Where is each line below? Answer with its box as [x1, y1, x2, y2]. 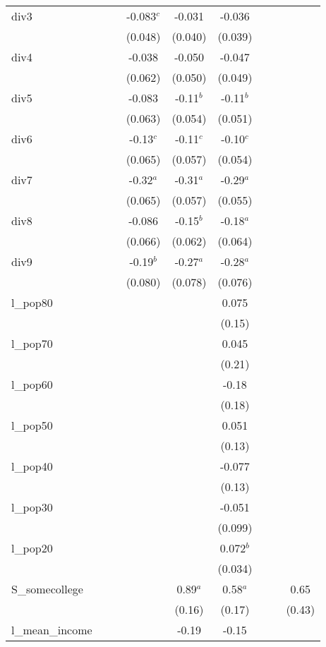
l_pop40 [11, 458, 53, 474]
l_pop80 [11, 294, 53, 310]
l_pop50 [11, 417, 53, 433]
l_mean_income [11, 622, 92, 638]
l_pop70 [11, 335, 53, 351]
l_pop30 [11, 499, 53, 515]
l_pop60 [11, 376, 53, 392]
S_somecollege [11, 581, 83, 597]
